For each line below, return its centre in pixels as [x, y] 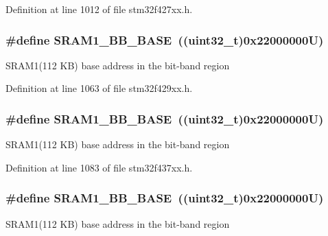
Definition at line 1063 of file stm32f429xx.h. [99, 88]
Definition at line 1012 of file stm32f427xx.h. [99, 9]
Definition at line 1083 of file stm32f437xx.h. [99, 167]
